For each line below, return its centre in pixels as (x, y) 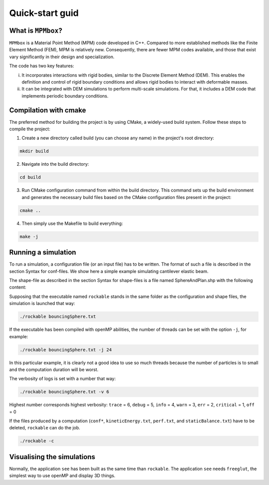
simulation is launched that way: (42, 303)
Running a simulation (43, 252)
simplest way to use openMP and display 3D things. (62, 476)
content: (18, 287)
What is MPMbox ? (36, 31)
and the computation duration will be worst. (54, 369)
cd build (30, 177)
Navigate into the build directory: (55, 164)
